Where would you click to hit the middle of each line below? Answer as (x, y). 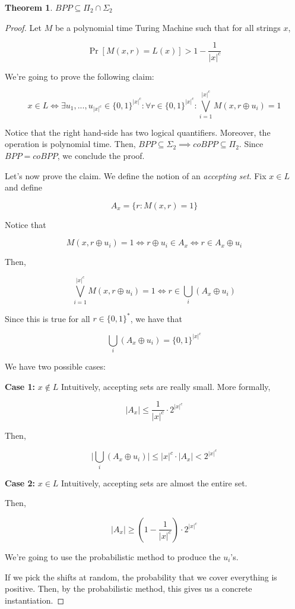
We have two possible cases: (55, 366)
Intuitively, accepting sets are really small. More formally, (166, 386)
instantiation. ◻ (35, 600)
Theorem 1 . (29, 7)
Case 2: (20, 482)
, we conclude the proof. (101, 156)
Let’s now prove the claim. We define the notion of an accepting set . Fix (136, 175)
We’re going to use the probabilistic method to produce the (113, 556)
